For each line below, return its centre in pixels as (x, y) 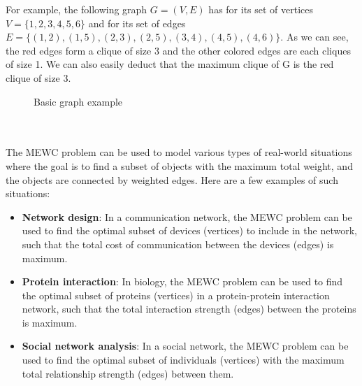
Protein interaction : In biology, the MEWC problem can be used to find (182, 281)
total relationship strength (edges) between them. (128, 373)
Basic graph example (78, 101)
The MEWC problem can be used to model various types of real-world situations (179, 152)
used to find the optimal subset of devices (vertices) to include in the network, (189, 230)
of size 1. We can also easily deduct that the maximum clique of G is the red (170, 64)
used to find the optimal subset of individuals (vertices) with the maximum (183, 360)
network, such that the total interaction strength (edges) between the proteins (189, 309)
